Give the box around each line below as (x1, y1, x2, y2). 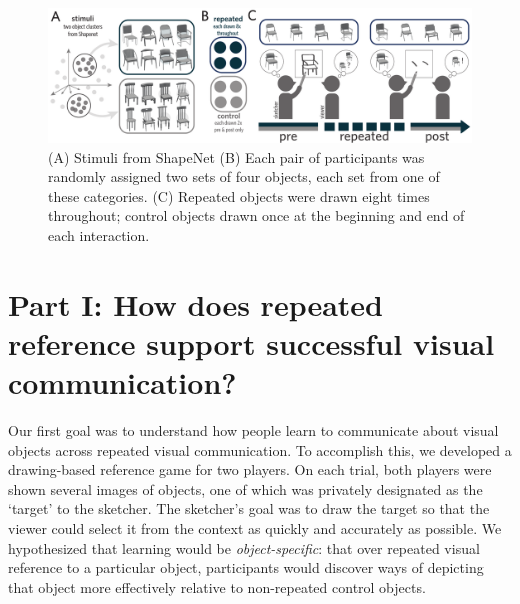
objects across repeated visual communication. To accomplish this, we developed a (8, 439, 512, 460)
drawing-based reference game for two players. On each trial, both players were (8, 459, 492, 480)
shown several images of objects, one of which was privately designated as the (8, 478, 483, 499)
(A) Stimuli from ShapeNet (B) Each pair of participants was (48, 146, 425, 167)
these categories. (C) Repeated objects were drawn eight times (48, 185, 430, 206)
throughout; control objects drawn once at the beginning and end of (48, 205, 465, 226)
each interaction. (48, 224, 150, 245)
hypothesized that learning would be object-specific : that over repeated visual (8, 537, 480, 558)
